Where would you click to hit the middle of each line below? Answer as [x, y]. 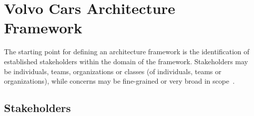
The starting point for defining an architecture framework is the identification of [127, 52]
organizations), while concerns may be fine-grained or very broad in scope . [120, 81]
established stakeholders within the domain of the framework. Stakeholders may [126, 61]
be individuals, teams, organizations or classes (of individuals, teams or [113, 71]
